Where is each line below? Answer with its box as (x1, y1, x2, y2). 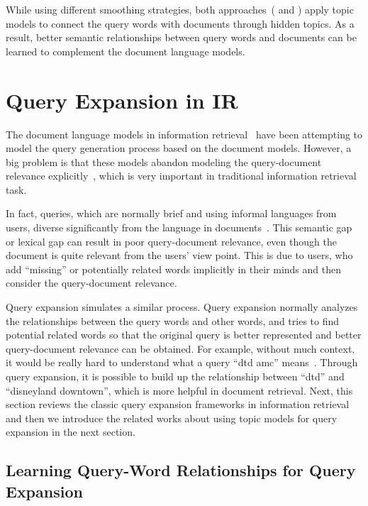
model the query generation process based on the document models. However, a (6, 141, 352, 155)
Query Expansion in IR (6, 85, 238, 114)
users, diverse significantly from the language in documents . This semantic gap (6, 220, 352, 235)
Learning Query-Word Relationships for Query (6, 459, 356, 481)
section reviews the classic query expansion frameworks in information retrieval (6, 397, 350, 412)
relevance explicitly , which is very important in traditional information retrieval (6, 168, 357, 183)
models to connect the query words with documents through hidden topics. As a (6, 16, 355, 31)
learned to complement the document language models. (6, 43, 245, 58)
